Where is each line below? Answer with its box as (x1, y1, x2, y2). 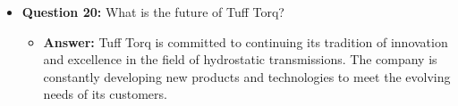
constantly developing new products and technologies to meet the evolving (43, 67, 451, 86)
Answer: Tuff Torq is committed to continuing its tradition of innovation (43, 32, 448, 51)
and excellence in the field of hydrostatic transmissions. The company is (43, 50, 437, 69)
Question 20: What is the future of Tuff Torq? (21, 3, 284, 20)
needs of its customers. (43, 85, 167, 103)
